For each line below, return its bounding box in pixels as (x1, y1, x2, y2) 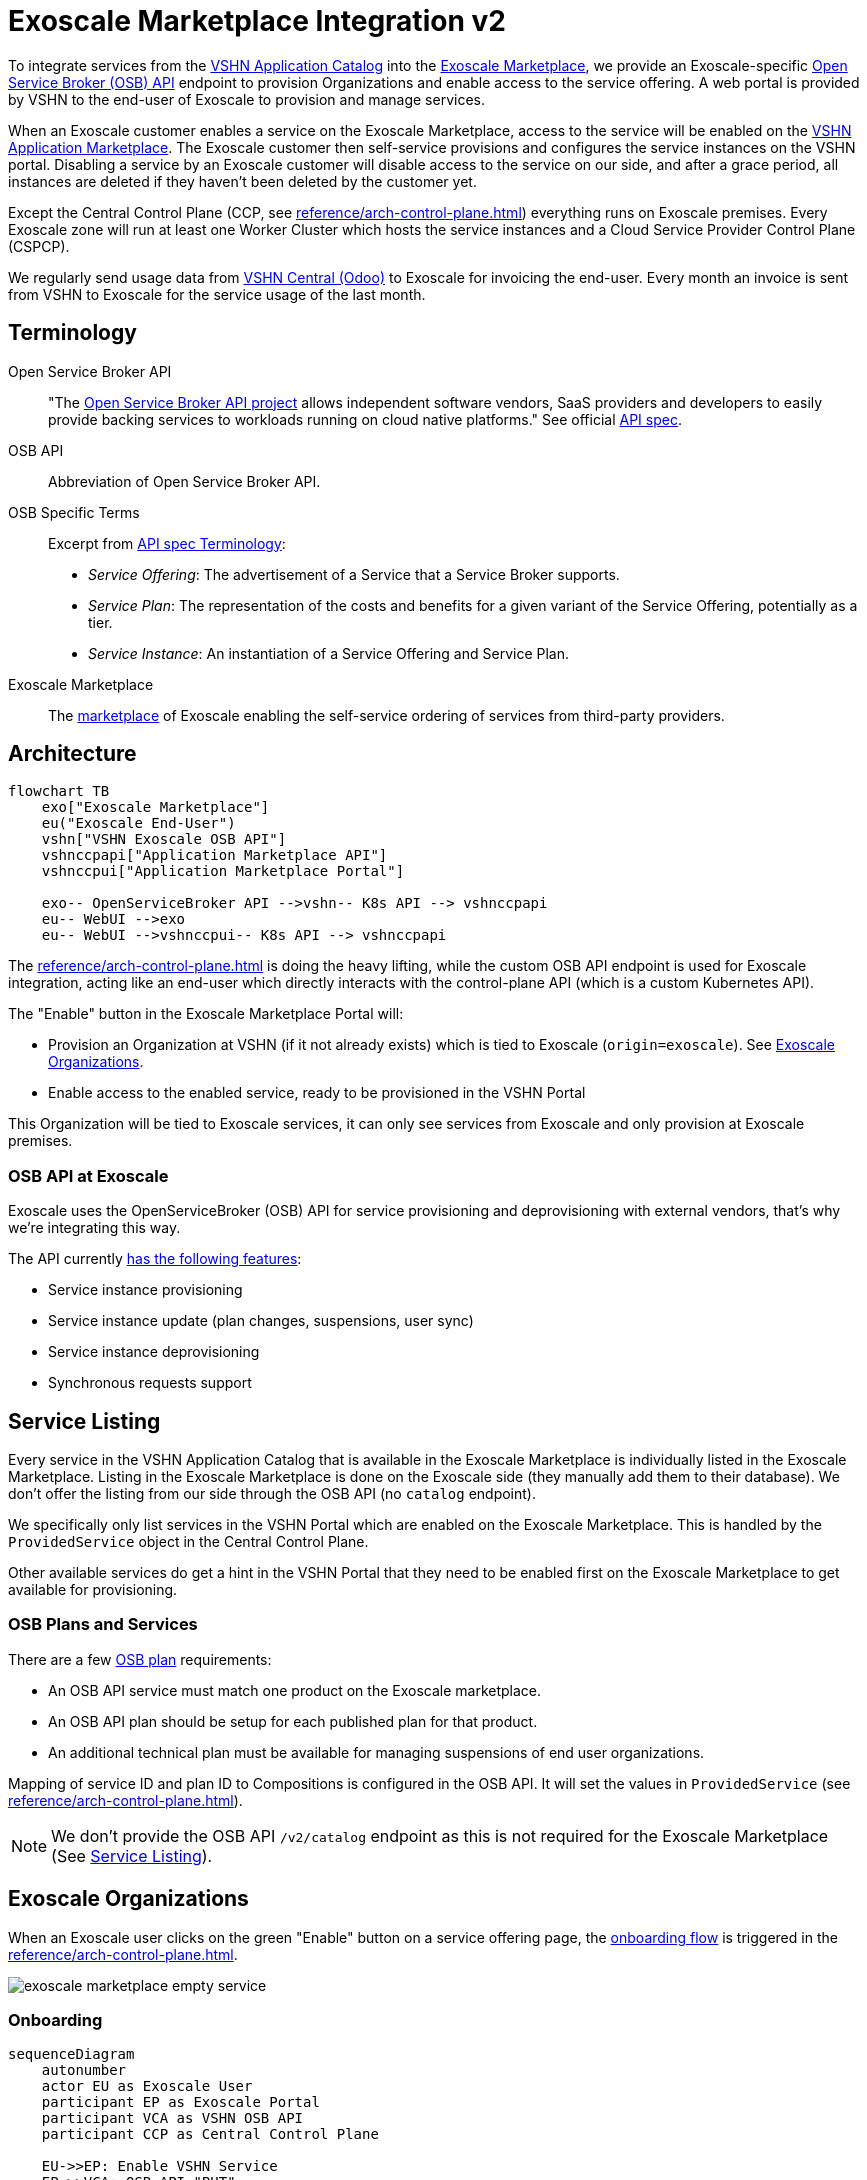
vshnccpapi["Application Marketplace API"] (41, 847, 388, 864)
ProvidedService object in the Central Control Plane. (8, 1533, 369, 1551)
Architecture (8, 741, 137, 767)
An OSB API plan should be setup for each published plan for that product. (48, 1712, 538, 1730)
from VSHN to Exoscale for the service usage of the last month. (8, 285, 426, 303)
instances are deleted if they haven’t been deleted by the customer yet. (8, 172, 477, 190)
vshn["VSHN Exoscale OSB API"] (41, 831, 287, 848)
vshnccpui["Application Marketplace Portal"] (41, 863, 405, 880)
